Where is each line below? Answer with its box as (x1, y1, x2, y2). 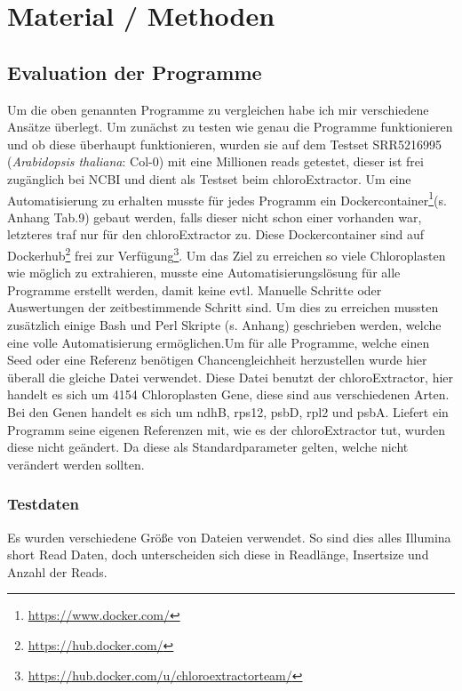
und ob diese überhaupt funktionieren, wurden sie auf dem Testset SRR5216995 (7, 134, 442, 153)
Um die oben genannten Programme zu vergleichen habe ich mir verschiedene (7, 100, 429, 118)
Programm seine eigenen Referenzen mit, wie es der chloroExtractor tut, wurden (7, 420, 445, 438)
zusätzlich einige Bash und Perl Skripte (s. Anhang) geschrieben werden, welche (7, 316, 442, 334)
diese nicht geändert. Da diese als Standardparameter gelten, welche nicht (7, 438, 409, 456)
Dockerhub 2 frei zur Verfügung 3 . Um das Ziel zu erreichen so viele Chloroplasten (7, 243, 446, 264)
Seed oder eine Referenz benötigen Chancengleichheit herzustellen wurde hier (7, 350, 427, 369)
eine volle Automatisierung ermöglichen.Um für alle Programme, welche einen (7, 333, 430, 351)
